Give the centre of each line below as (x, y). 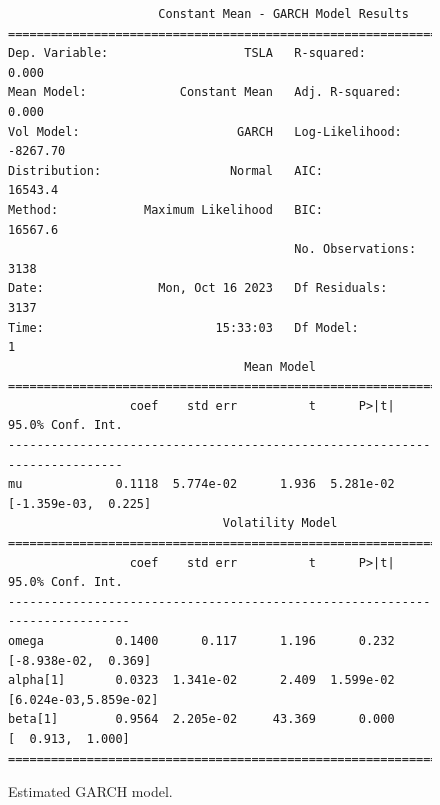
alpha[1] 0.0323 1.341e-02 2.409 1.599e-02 (201, 680)
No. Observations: (355, 249)
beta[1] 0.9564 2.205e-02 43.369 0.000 (201, 719)
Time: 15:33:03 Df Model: (183, 327)
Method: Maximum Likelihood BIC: (165, 209)
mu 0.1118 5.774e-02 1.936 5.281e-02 (201, 484)
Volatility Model (280, 523)
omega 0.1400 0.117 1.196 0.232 (201, 641)
